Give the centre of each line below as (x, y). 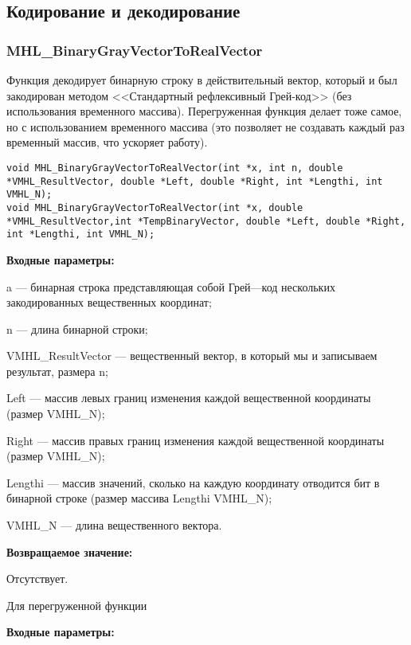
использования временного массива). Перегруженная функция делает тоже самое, (204, 111)
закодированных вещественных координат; (109, 302)
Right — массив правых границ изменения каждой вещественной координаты (196, 440)
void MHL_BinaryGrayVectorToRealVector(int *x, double (155, 207)
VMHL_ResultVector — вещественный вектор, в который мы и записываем (192, 356)
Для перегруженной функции (77, 605)
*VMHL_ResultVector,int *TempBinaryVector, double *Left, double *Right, (206, 221)
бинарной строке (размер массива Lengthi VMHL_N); (139, 498)
